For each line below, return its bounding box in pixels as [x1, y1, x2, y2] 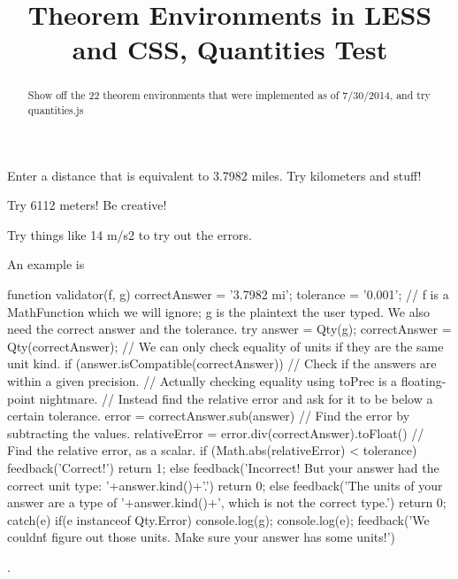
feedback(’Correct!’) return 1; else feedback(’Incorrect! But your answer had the [7, 458, 439, 476]
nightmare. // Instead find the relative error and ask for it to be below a [39, 389, 433, 407]
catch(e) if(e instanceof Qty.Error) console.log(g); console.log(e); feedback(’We [7, 510, 430, 529]
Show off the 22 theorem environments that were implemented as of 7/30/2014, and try [27, 88, 431, 103]
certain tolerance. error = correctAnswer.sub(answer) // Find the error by [7, 406, 410, 425]
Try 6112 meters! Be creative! [7, 196, 167, 214]
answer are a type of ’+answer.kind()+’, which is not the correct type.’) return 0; [7, 493, 447, 512]
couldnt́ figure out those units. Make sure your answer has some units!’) [7, 528, 395, 546]
